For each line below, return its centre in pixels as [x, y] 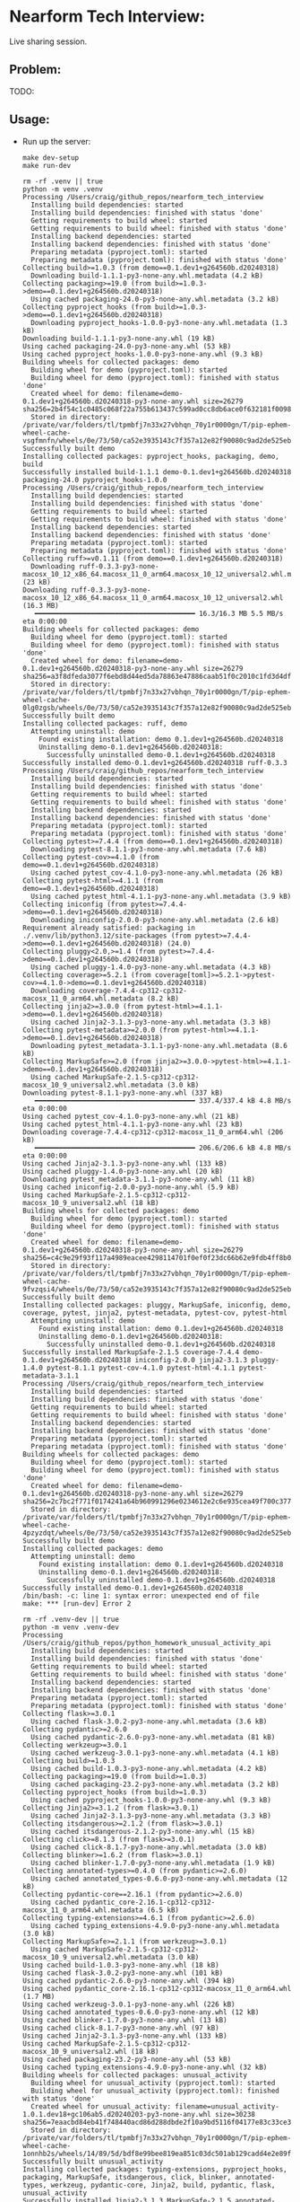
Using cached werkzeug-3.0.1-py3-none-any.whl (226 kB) [129, 2004]
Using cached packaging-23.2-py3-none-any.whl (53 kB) [127, 2059]
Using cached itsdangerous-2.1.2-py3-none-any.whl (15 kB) [143, 1831]
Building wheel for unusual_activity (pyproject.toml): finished [155, 2091]
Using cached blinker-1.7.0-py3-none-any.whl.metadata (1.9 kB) [153, 1863]
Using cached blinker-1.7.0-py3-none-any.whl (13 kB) [124, 2020]
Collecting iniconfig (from [74, 904]
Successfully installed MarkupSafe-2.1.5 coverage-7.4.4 [131, 1352]
